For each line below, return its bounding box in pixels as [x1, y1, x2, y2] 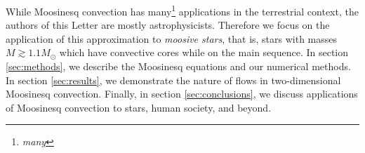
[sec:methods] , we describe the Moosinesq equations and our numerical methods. [6, 59, 351, 74]
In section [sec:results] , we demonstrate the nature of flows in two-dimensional [6, 72, 341, 87]
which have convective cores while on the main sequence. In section [59, 45, 349, 60]
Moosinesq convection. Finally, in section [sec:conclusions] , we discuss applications [6, 86, 358, 101]
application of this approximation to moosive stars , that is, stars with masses [6, 31, 338, 46]
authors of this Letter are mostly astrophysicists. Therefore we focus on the [6, 18, 330, 32]
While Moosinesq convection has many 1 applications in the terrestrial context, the [6, 2, 359, 18]
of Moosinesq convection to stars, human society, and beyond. [6, 100, 272, 114]
